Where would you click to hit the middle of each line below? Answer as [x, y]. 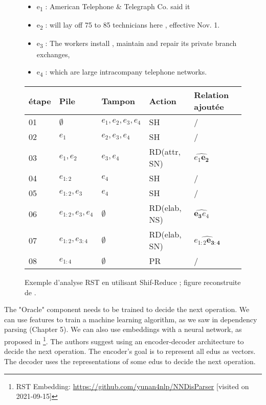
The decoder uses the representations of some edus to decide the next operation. [130, 361]
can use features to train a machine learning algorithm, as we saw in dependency [131, 319]
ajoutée [209, 107]
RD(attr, [165, 152]
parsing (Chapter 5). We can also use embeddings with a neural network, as [123, 329]
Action [163, 101]
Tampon [118, 101]
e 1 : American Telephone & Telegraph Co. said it [113, 7]
